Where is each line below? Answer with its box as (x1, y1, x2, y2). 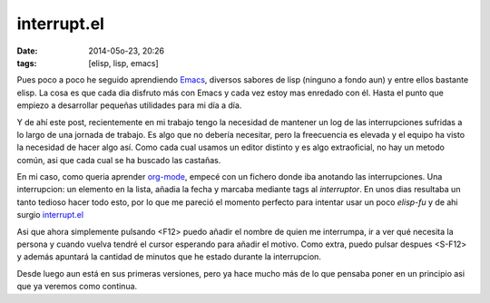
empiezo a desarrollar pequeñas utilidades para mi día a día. (16, 100, 242, 111)
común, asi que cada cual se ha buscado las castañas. (16, 154, 221, 165)
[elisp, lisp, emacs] (88, 57, 159, 68)
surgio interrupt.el (16, 210, 84, 220)
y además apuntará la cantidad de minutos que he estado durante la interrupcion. (16, 251, 322, 262)
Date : (16, 45, 38, 56)
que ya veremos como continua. (16, 281, 138, 292)
